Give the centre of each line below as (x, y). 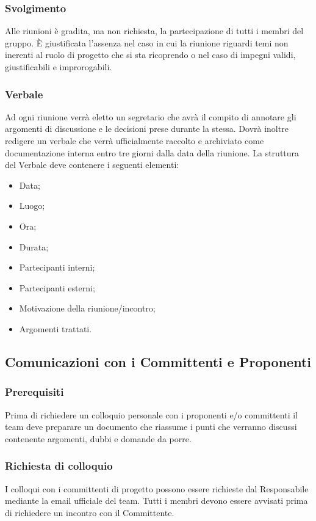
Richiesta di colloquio (59, 466)
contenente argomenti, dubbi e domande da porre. (98, 438)
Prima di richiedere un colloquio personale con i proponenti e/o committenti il (151, 414)
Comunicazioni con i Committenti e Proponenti (158, 361)
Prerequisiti (34, 392)
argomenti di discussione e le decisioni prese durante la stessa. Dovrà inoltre (147, 129)
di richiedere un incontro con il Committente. (90, 512)
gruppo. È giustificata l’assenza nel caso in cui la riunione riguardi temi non (147, 42)
